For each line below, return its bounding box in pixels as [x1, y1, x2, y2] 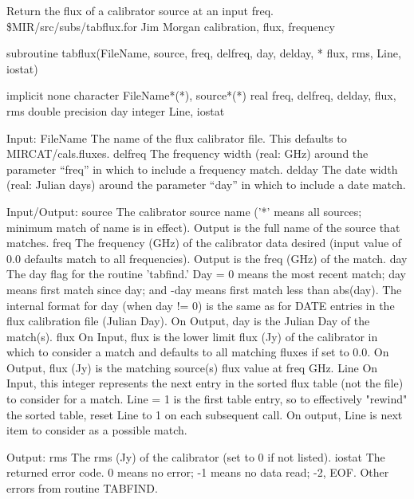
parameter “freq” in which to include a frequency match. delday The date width [6, 160, 398, 177]
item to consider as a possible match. [6, 422, 187, 438]
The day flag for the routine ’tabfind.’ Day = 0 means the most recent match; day [6, 265, 406, 282]
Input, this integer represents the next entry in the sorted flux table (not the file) [6, 375, 404, 391]
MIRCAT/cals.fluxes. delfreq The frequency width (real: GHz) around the [6, 145, 369, 162]
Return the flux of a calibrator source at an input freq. [6, 2, 274, 18]
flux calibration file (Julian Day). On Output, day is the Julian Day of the [6, 312, 370, 329]
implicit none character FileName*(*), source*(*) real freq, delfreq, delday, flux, [6, 87, 396, 104]
